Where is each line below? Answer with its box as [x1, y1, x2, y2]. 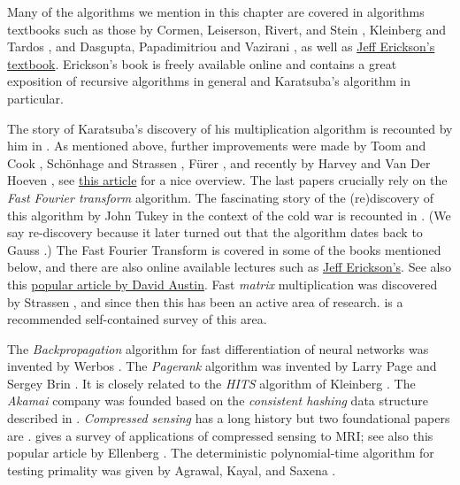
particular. [7, 89, 64, 107]
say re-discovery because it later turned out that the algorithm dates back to [7, 223, 423, 242]
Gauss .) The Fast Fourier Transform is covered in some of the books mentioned [7, 240, 441, 258]
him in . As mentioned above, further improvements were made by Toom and [7, 136, 426, 155]
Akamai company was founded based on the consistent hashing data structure [7, 391, 428, 410]
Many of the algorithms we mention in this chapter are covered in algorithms [7, 3, 425, 20]
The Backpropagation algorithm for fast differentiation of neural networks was [7, 339, 429, 358]
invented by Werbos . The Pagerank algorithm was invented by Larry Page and [7, 357, 437, 375]
